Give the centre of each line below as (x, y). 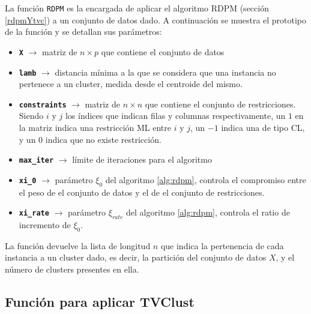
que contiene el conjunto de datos (163, 51)
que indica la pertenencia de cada (222, 245)
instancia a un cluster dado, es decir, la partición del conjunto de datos (136, 257)
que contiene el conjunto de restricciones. (220, 104)
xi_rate (34, 213)
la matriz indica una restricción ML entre (95, 127)
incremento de (45, 225)
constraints (43, 105)
